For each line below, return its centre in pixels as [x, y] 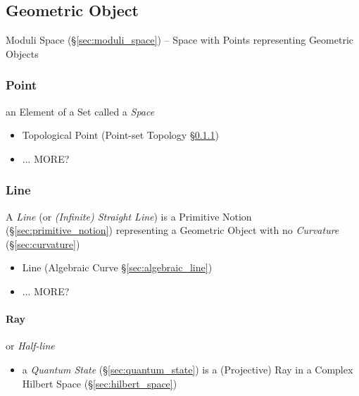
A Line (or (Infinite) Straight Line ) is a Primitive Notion [129, 216]
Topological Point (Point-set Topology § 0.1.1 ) [120, 135]
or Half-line [30, 346]
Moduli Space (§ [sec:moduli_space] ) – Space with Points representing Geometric [180, 40]
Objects [22, 53]
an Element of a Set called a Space [80, 111]
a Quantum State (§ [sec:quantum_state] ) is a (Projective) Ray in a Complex [188, 369]
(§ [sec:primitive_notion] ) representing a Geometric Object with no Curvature [172, 230]
